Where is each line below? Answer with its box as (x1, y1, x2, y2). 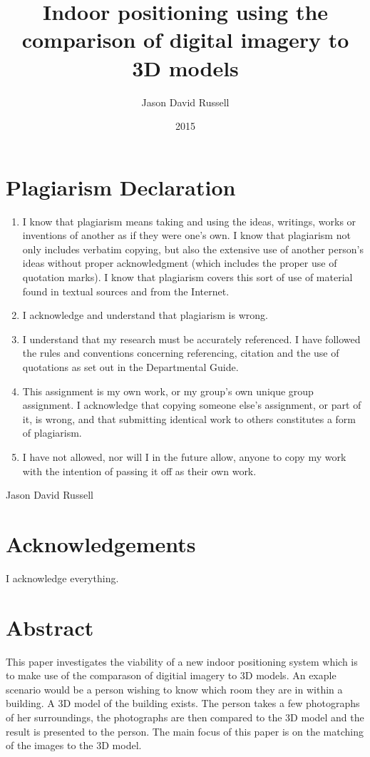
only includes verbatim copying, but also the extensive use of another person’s (22, 241, 364, 256)
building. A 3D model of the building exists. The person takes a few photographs (6, 696, 360, 711)
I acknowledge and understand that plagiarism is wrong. (22, 308, 268, 322)
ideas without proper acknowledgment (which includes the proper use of (22, 255, 337, 270)
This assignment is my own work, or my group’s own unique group (22, 383, 314, 398)
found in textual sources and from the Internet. (22, 283, 230, 298)
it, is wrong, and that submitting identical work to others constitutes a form (22, 411, 356, 426)
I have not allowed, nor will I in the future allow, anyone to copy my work (22, 449, 346, 464)
